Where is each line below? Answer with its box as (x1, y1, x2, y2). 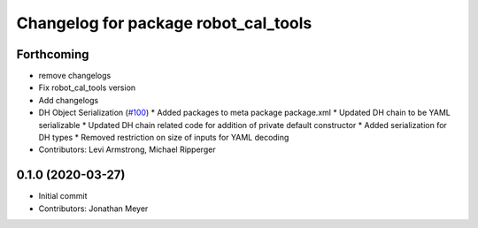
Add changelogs (38, 95, 99, 105)
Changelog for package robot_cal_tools (16, 13, 312, 33)
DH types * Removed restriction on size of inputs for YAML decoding (38, 133, 289, 143)
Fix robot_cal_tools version (38, 82, 136, 93)
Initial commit (38, 191, 88, 201)
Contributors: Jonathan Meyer (38, 203, 149, 214)
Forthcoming (16, 47, 89, 62)
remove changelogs (38, 71, 112, 81)
